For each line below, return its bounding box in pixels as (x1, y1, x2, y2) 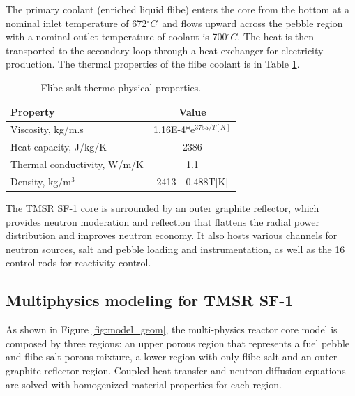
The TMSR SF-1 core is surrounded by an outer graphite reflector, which (6, 201, 319, 215)
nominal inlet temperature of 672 (6, 15, 147, 30)
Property (10, 104, 55, 119)
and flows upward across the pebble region (162, 15, 343, 30)
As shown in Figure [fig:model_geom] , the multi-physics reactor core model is (6, 322, 338, 337)
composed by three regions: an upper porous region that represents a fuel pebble (6, 335, 350, 350)
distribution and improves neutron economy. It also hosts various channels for (6, 228, 338, 243)
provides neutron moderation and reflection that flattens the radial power (6, 214, 319, 229)
